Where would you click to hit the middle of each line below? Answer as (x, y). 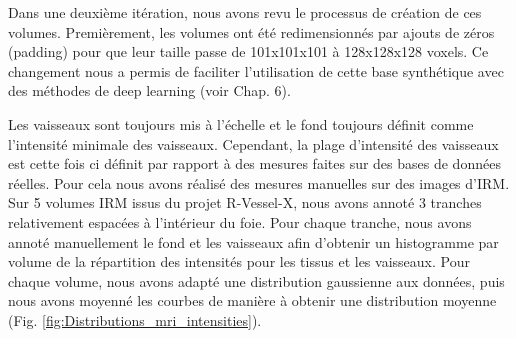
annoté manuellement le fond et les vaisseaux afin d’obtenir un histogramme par (253, 241)
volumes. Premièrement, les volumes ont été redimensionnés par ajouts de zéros (251, 31)
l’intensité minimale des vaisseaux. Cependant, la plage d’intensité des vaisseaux (253, 143)
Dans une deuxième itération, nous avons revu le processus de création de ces (245, 12)
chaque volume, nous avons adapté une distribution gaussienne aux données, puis (256, 280)
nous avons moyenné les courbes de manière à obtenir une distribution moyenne (252, 300)
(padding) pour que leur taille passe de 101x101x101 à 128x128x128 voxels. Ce (248, 51)
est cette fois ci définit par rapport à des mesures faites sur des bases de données (254, 163)
